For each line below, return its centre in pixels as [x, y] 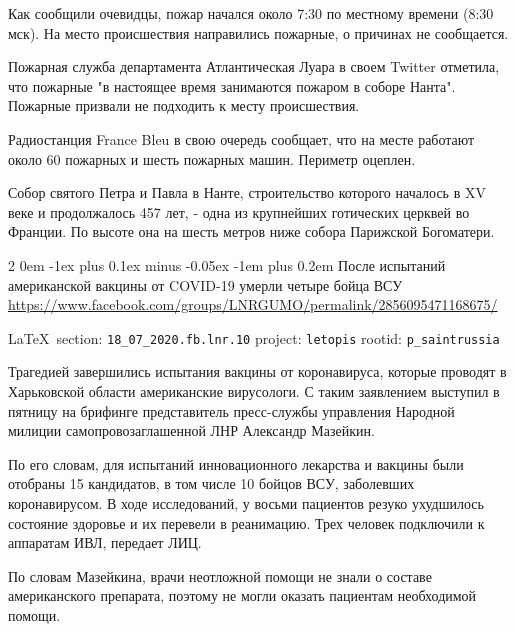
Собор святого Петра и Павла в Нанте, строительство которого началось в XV [247, 192]
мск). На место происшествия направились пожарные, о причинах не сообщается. [258, 32]
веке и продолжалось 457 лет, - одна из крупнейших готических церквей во [239, 211]
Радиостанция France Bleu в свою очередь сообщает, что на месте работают [241, 138]
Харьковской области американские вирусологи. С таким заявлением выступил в [254, 390]
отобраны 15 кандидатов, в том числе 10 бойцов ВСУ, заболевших [211, 483]
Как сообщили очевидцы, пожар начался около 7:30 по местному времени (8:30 [251, 13]
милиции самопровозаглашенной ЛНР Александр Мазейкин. [191, 430]
